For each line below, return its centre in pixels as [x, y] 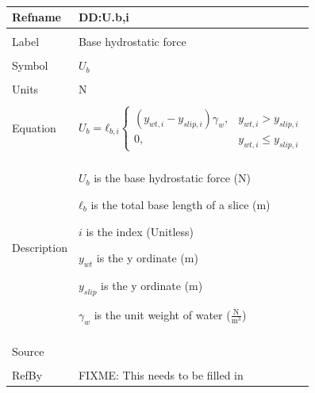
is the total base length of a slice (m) [181, 204]
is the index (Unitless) [140, 231]
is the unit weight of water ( [162, 314]
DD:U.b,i [104, 17]
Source [28, 351]
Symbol [30, 65]
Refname [36, 17]
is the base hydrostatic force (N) [172, 178]
